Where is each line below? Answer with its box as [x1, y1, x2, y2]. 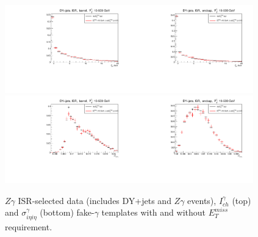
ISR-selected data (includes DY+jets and [18, 194, 171, 206]
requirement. [5, 220, 52, 233]
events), [187, 194, 217, 206]
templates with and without [101, 206, 206, 219]
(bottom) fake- [40, 206, 95, 219]
